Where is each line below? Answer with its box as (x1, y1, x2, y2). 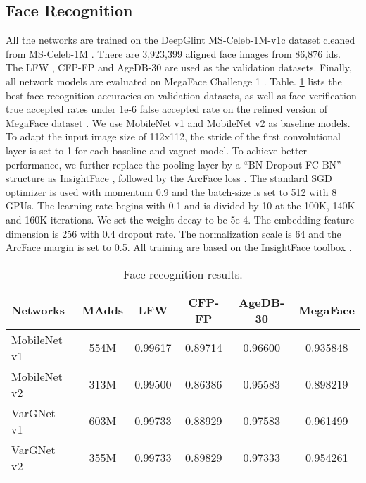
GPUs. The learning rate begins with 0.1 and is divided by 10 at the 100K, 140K (6, 198, 355, 213)
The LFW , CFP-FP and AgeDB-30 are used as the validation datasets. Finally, (6, 60, 352, 75)
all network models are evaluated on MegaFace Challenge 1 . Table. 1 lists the (6, 73, 342, 88)
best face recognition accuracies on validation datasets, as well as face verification (6, 87, 357, 102)
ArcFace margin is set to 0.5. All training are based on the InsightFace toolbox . (6, 240, 352, 255)
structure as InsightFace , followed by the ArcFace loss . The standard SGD (6, 171, 332, 185)
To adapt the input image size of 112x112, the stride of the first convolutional (6, 129, 341, 144)
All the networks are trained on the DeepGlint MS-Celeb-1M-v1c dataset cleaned (6, 32, 355, 47)
